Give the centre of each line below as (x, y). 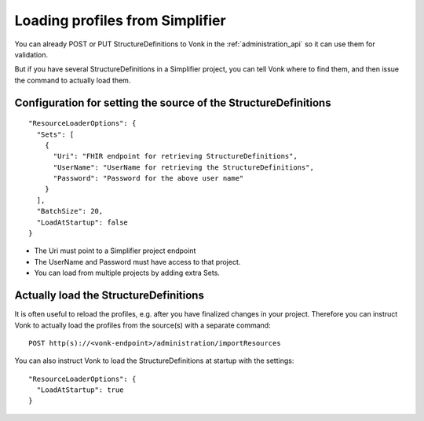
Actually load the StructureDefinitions (109, 296)
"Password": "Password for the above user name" (148, 178)
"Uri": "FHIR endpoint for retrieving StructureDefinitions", (175, 156)
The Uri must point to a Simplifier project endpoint (115, 251)
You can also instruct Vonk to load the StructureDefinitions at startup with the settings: (154, 361)
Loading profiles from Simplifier (121, 20)
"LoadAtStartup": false (82, 222)
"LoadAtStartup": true (80, 390)
